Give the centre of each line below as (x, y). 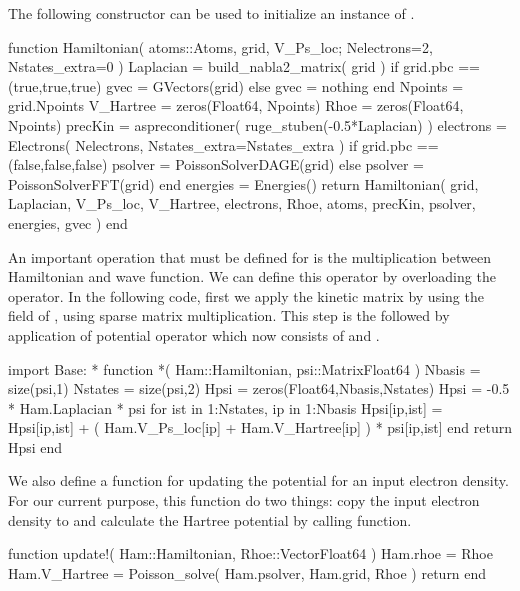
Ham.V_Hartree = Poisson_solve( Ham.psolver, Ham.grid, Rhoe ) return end (247, 572)
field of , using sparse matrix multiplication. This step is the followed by (229, 315)
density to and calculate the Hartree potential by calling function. (210, 519)
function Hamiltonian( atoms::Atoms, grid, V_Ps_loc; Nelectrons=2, (220, 46)
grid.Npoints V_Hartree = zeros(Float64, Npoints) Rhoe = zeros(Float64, (236, 105)
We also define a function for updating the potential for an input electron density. (258, 480)
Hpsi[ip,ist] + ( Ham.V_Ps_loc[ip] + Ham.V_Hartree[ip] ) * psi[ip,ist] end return (260, 427)
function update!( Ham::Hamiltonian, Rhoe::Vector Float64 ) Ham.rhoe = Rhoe (250, 553)
